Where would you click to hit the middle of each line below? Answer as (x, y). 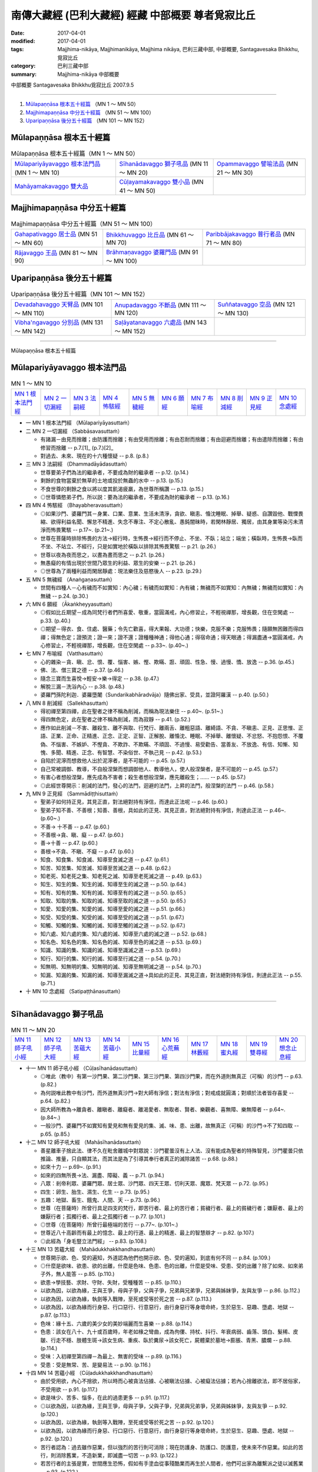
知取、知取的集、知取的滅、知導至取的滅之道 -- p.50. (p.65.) (113, 901)
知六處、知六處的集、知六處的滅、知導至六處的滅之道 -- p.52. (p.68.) (124, 934)
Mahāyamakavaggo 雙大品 (51, 187)
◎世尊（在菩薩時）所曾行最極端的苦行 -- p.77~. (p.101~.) (109, 1225)
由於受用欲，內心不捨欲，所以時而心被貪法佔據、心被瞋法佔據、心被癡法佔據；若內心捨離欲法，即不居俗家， (172, 1381)
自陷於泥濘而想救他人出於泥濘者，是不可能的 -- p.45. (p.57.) (113, 761)
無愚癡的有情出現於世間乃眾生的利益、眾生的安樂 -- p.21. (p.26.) (118, 563)
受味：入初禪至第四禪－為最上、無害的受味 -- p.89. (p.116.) (111, 1357)
